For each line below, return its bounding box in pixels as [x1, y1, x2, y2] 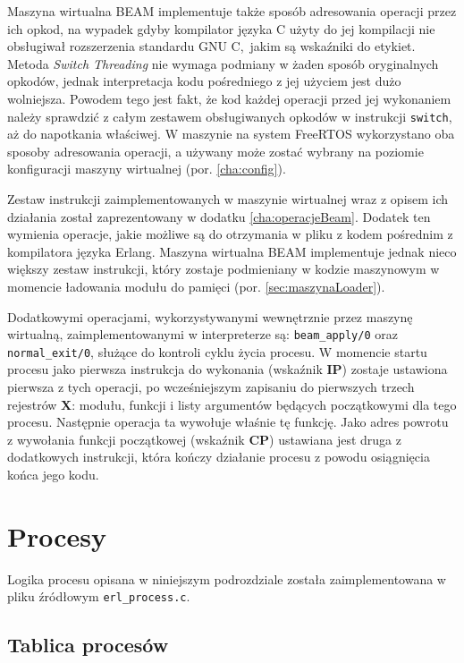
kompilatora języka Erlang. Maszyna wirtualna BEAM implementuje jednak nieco [7, 242, 457, 260]
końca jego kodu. [7, 465, 99, 484]
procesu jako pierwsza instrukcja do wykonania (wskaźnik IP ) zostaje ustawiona [7, 360, 448, 378]
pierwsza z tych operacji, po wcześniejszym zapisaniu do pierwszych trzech [7, 378, 415, 396]
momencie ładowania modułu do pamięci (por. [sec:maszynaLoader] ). [7, 276, 385, 295]
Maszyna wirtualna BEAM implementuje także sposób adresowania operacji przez [7, 2, 457, 20]
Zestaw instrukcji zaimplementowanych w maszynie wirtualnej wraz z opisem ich [7, 190, 449, 208]
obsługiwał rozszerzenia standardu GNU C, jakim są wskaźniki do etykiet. [7, 37, 416, 55]
